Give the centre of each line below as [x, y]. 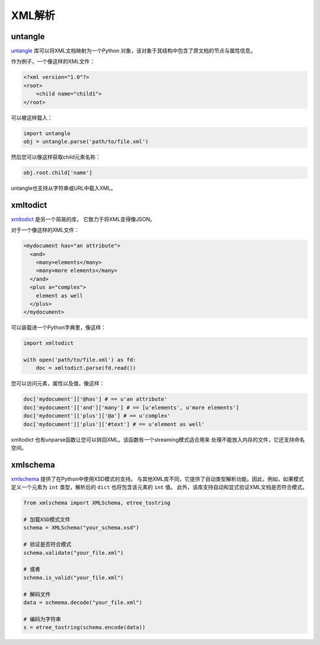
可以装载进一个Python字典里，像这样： [59, 328]
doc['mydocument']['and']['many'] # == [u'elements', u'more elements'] [131, 407]
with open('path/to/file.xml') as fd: [80, 360]
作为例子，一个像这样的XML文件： [53, 62]
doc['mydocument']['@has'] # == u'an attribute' [95, 399]
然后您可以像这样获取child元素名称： [56, 157]
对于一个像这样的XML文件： [45, 230]
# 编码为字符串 [42, 619]
